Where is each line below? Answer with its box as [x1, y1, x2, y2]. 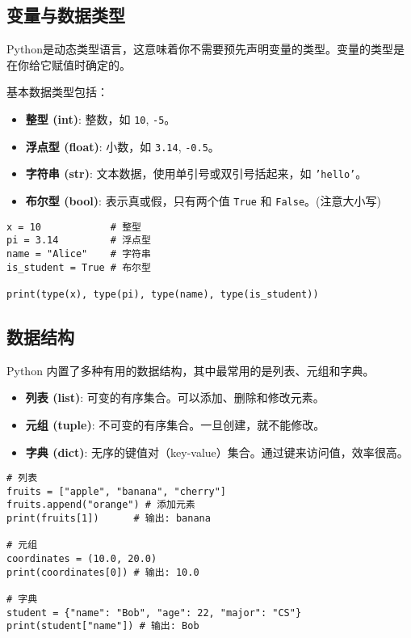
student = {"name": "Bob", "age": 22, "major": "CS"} [6, 606, 302, 619]
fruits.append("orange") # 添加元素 [6, 499, 195, 511]
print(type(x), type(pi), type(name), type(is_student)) [6, 288, 319, 300]
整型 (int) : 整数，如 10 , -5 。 [25, 110, 176, 127]
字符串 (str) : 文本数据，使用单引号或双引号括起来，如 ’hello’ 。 [25, 165, 367, 182]
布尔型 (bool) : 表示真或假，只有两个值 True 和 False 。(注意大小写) [25, 192, 381, 209]
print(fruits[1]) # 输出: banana [6, 513, 211, 525]
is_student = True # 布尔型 [6, 261, 151, 273]
